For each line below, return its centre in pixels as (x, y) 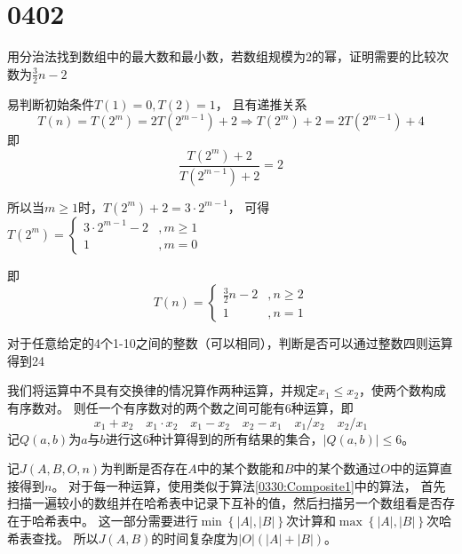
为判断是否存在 (144, 468)
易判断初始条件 (51, 103)
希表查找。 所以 (53, 538)
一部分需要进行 (154, 520)
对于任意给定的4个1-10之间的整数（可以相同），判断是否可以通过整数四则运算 (230, 343)
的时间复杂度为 (195, 538)
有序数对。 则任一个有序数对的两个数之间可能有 (146, 407)
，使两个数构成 (403, 390)
